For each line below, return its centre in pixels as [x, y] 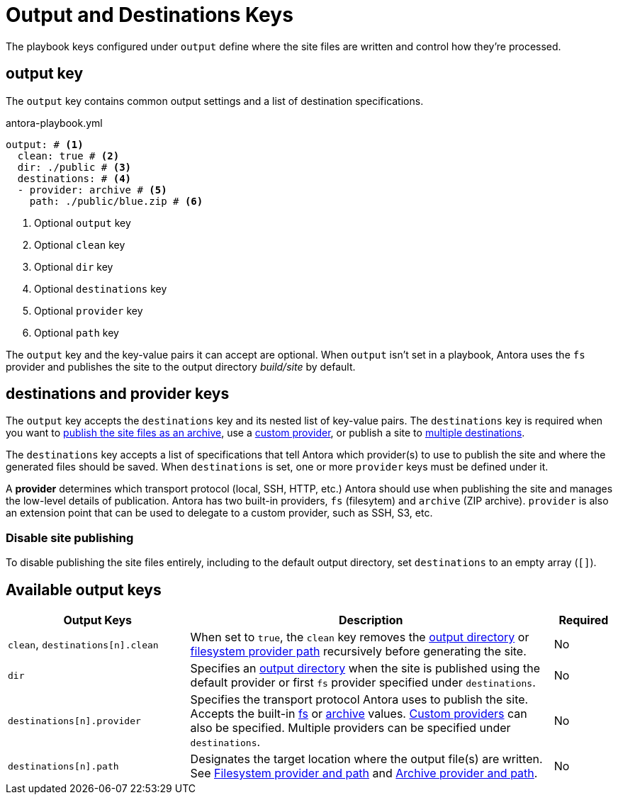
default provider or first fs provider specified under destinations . [363, 683]
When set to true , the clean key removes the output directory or [360, 637]
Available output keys [84, 590]
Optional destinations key [101, 288]
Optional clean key [80, 244]
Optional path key [77, 332]
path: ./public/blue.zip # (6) [116, 201]
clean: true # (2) [68, 156]
